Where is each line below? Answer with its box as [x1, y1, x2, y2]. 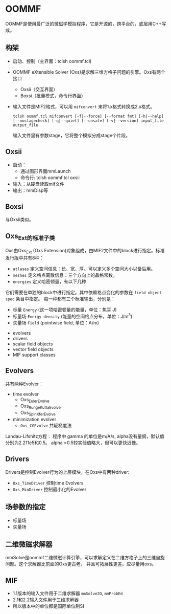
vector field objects [12, 346, 54, 352]
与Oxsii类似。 [5, 216, 34, 223]
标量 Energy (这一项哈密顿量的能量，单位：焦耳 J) [12, 306, 117, 313]
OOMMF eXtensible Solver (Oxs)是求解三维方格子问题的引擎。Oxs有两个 [12, 69, 166, 75]
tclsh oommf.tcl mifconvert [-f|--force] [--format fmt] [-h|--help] [12, 114, 164, 119]
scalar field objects [12, 341, 53, 347]
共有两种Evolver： [5, 381, 43, 387]
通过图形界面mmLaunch [20, 168, 71, 174]
